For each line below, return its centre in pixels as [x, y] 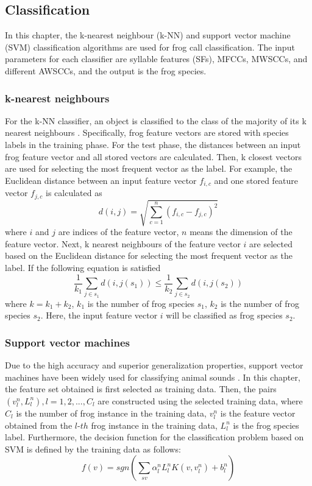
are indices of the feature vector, [119, 232]
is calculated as [74, 193]
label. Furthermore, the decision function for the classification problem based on [154, 437]
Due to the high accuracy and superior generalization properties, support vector [154, 365]
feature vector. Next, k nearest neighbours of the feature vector [123, 243]
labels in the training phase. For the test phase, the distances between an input [153, 144]
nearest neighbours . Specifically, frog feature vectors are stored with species [147, 132]
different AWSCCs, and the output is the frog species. [106, 70]
